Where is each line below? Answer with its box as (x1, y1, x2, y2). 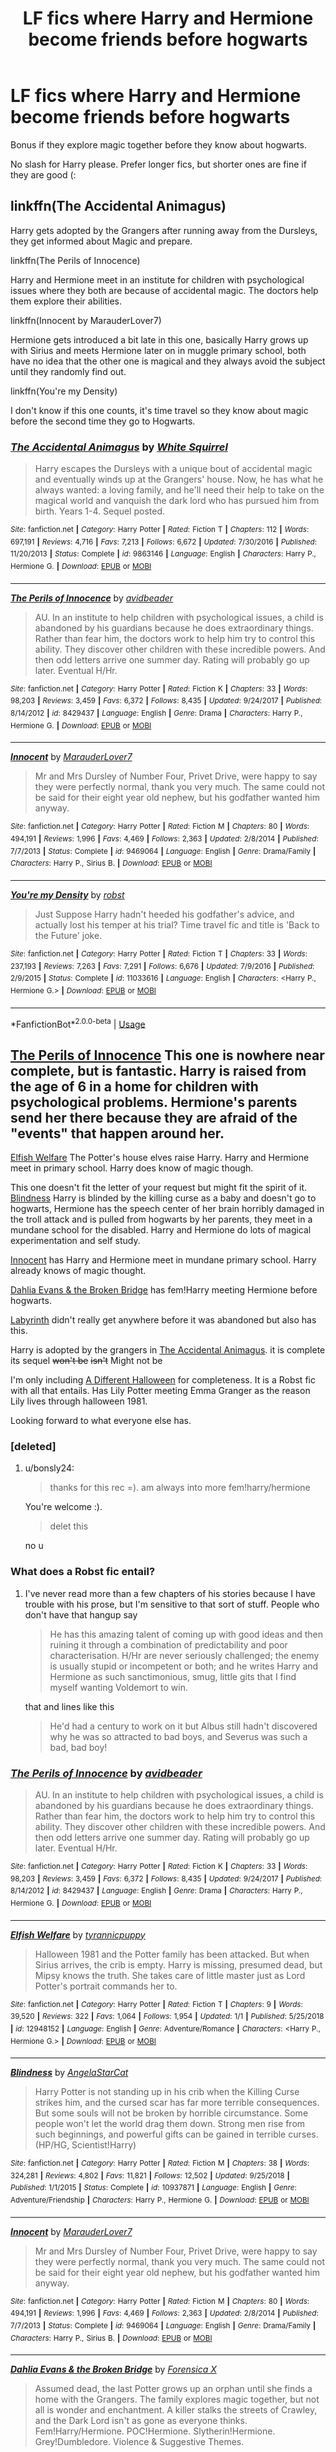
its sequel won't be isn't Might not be (10, 1355, 163, 1367)
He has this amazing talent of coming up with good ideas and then (49, 1628, 323, 1640)
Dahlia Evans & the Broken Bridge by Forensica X (10, 2363, 217, 2376)
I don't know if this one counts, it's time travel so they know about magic (10, 404, 309, 416)
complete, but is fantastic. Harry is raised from (10, 1062, 307, 1079)
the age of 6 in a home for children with (10, 1078, 259, 1095)
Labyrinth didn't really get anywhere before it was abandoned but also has (10, 1314, 317, 1326)
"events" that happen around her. (10, 1125, 225, 1142)
